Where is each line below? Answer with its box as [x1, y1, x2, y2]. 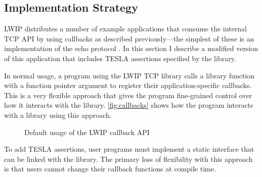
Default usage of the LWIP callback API [24, 126, 150, 137]
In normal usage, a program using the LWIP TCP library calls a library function [4, 70, 255, 80]
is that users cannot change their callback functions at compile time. [4, 163, 216, 174]
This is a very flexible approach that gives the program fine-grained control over [4, 90, 252, 100]
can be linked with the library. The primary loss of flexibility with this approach [4, 153, 253, 164]
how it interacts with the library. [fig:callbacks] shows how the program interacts [4, 100, 253, 110]
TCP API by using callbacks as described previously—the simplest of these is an [4, 33, 254, 43]
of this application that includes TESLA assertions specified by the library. [4, 53, 236, 63]
